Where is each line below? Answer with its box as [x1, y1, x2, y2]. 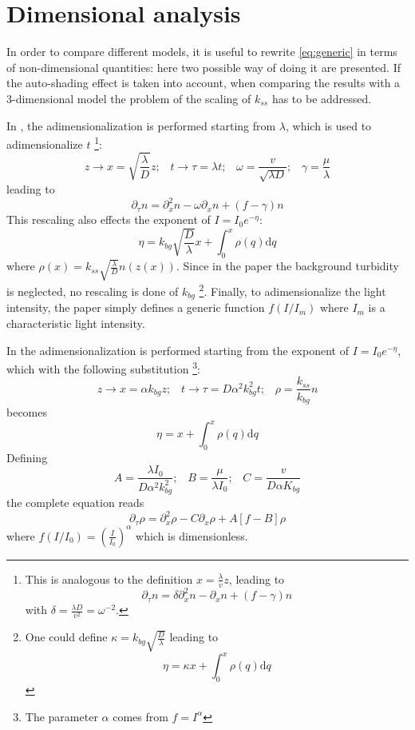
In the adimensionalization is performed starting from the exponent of [6, 341, 349, 358]
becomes [6, 403, 48, 420]
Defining [6, 449, 48, 465]
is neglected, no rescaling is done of [6, 282, 179, 299]
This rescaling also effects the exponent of [6, 211, 211, 228]
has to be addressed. [271, 90, 372, 106]
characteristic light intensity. [6, 315, 145, 332]
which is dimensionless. [136, 527, 248, 544]
